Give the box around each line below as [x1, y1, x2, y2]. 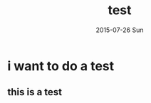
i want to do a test [7, 58, 115, 74]
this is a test [7, 86, 63, 98]
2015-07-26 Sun [95, 26, 144, 34]
